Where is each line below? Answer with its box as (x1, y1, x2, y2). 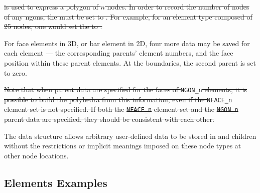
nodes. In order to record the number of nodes (107, 2, 249, 12)
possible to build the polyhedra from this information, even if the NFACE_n (4, 94, 232, 104)
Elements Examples (4, 174, 107, 190)
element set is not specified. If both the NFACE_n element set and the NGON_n (4, 104, 238, 114)
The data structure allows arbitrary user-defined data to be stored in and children (4, 130, 256, 141)
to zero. (4, 67, 27, 78)
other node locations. (4, 150, 69, 160)
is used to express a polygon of (4, 2, 98, 12)
